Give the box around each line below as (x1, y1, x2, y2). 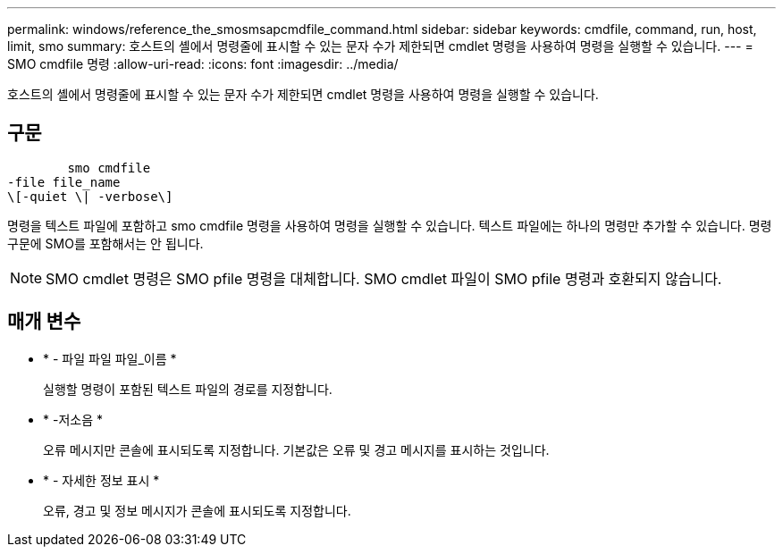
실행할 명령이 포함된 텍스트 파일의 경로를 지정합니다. (43, 381, 333, 397)
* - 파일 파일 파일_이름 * (43, 350, 177, 366)
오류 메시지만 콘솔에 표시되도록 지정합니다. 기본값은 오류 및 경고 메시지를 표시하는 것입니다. (43, 441, 550, 457)
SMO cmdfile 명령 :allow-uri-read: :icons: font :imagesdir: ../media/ (7, 56, 399, 71)
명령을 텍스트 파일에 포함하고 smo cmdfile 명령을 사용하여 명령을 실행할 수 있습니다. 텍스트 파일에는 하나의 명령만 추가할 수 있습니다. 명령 (7, 217, 772, 233)
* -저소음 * (43, 411, 103, 427)
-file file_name (7, 174, 121, 189)
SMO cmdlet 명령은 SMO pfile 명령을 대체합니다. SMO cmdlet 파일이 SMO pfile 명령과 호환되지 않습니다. (46, 269, 722, 288)
